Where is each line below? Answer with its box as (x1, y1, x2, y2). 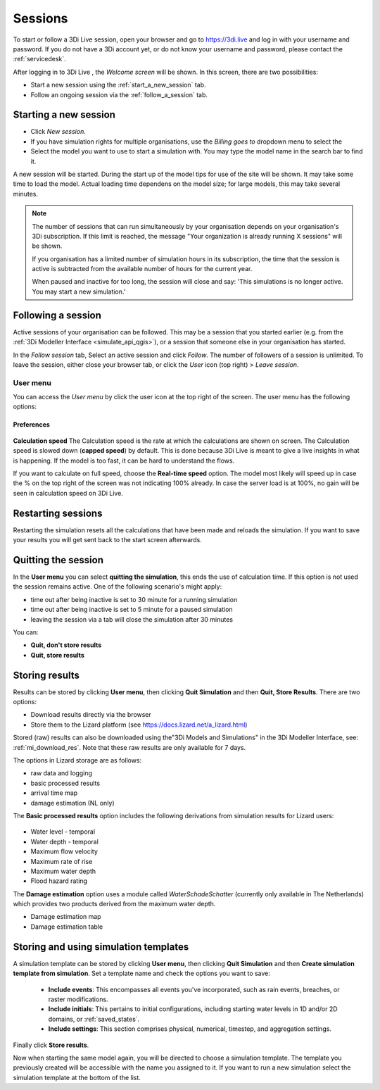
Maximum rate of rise (30, 857, 93, 865)
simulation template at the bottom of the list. (13, 1073, 141, 1082)
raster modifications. (48, 995, 108, 1003)
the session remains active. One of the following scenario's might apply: (13, 582, 222, 591)
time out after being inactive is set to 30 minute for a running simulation (30, 595, 238, 603)
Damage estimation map (30, 913, 101, 921)
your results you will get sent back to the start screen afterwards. (13, 536, 202, 544)
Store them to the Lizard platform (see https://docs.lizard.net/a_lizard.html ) (30, 720, 248, 729)
